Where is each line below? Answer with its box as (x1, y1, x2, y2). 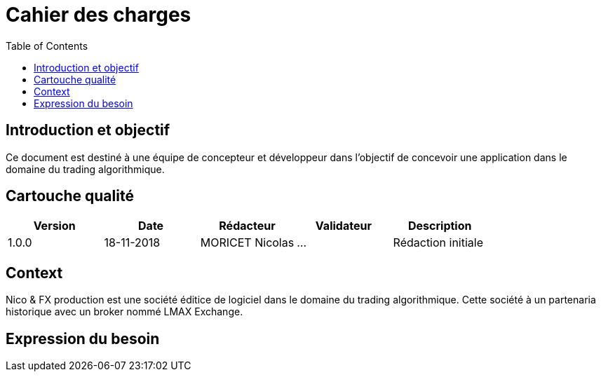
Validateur (315, 219, 372, 233)
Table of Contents (6, 39, 88, 52)
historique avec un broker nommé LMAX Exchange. (6, 306, 243, 318)
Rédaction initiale (393, 235, 484, 250)
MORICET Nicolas (200, 235, 295, 250)
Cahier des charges (6, 3, 191, 27)
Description (408, 219, 472, 233)
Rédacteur (219, 219, 276, 233)
